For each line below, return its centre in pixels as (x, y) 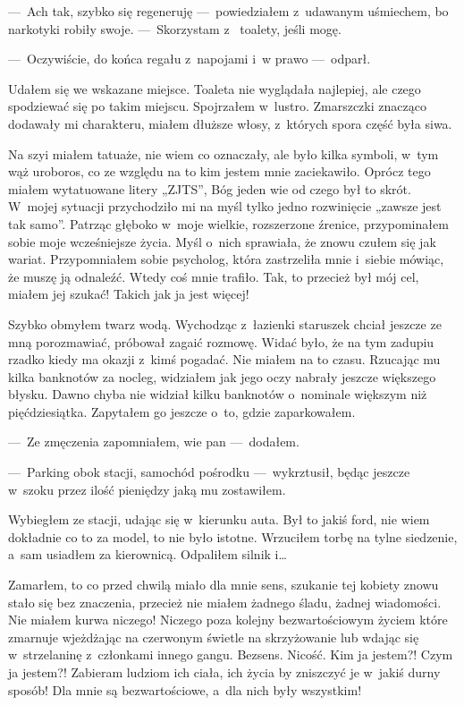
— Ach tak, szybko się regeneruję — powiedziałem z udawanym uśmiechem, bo (228, 11)
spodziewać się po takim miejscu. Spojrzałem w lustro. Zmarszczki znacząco (217, 106)
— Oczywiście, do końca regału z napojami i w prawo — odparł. (190, 59)
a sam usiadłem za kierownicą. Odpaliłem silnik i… (148, 554)
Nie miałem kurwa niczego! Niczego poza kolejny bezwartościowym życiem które (228, 620)
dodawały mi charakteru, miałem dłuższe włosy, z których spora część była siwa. (230, 123)
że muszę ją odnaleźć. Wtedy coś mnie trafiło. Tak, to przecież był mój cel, (214, 276)
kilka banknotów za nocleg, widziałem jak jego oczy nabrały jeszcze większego (222, 376)
